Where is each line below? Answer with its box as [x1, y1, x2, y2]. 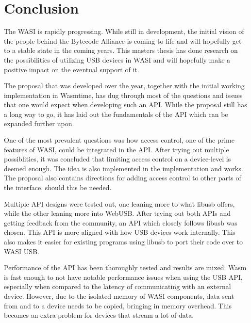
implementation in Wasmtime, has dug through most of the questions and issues [4, 90, 243, 100]
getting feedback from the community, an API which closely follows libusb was [4, 217, 237, 227]
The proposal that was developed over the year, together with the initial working [4, 81, 245, 91]
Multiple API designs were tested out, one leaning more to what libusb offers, [4, 198, 235, 209]
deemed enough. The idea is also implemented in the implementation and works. [4, 163, 243, 173]
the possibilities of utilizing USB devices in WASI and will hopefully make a [4, 54, 231, 65]
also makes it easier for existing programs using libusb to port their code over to [4, 237, 243, 246]
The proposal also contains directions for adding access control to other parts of [4, 173, 241, 183]
